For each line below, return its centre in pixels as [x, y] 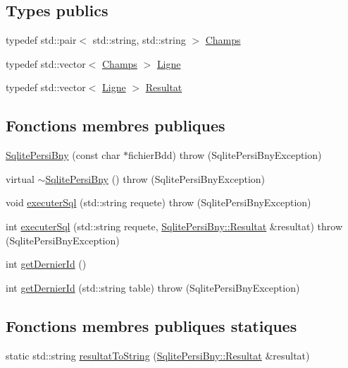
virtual [20, 178]
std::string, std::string [139, 40]
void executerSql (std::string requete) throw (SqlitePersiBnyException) [159, 202]
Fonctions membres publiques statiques [151, 325]
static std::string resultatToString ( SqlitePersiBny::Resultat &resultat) [158, 355]
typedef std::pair [41, 40]
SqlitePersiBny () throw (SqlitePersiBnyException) [155, 178]
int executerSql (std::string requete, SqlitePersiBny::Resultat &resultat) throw [174, 226]
